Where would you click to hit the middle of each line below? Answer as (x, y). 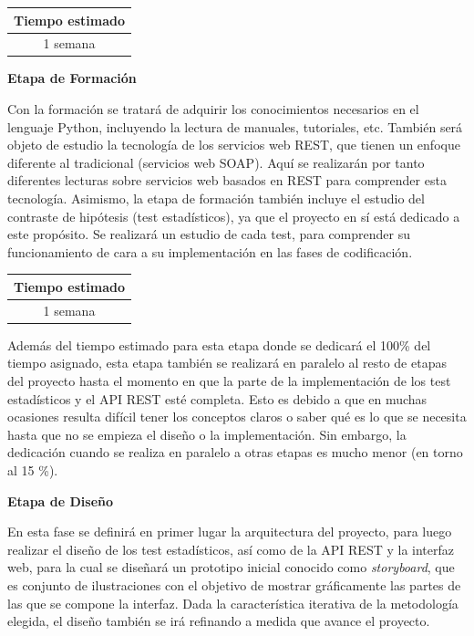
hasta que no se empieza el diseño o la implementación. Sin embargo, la (207, 434)
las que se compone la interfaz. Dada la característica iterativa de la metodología (233, 603)
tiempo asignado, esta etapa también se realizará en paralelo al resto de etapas (227, 363)
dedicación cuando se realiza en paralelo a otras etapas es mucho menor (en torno (235, 452)
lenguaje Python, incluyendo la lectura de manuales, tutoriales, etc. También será (235, 126)
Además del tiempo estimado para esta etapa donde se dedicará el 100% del (219, 344)
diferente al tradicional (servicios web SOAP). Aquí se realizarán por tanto (216, 162)
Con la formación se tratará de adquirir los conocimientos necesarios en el (213, 109)
